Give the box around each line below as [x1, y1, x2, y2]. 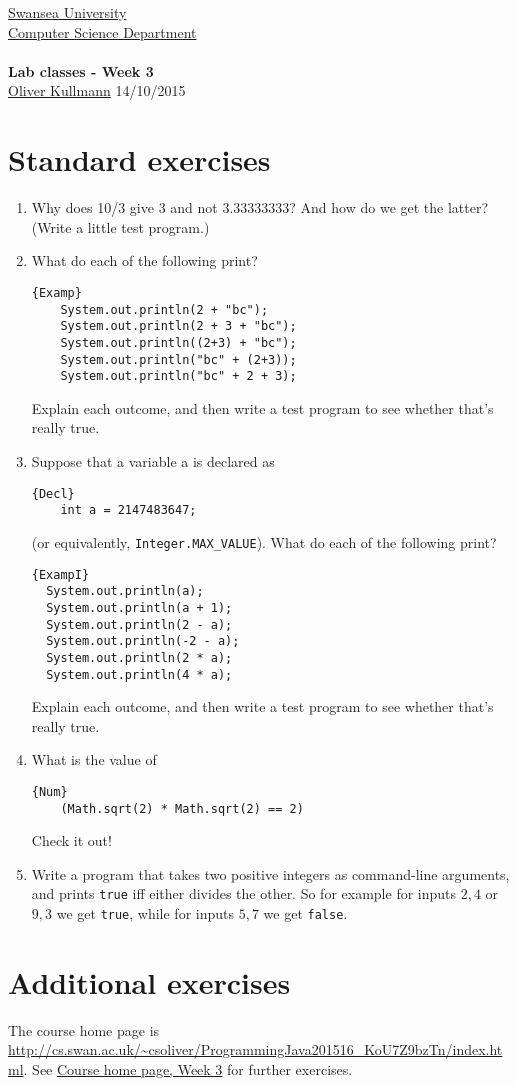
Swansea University [8, 2, 127, 22]
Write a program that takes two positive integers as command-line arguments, [31, 863, 510, 884]
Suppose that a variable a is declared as [31, 451, 275, 471]
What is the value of [31, 749, 157, 770]
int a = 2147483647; [60, 503, 197, 518]
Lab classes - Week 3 [8, 60, 154, 81]
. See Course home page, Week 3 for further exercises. [23, 1059, 353, 1080]
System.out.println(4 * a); [46, 667, 233, 682]
